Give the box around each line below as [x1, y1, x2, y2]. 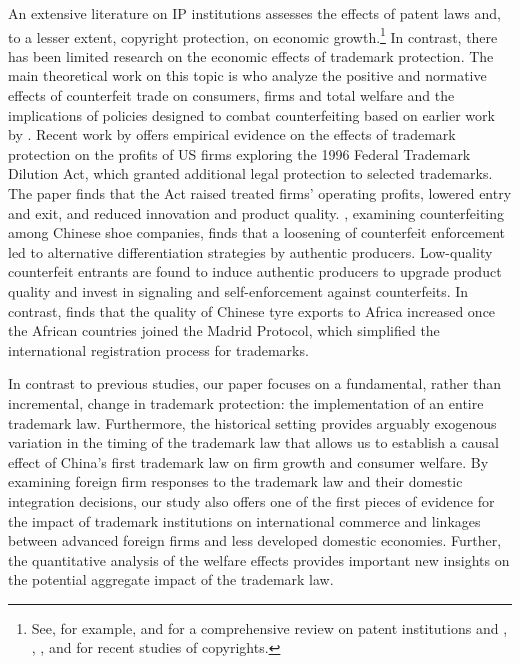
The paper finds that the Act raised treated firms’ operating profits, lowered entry [8, 183, 512, 203]
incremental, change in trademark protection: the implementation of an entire [8, 392, 484, 413]
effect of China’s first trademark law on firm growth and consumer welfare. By [8, 451, 489, 472]
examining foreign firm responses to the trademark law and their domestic [8, 471, 463, 492]
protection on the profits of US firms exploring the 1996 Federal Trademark [8, 143, 471, 164]
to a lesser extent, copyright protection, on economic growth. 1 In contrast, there [8, 23, 498, 47]
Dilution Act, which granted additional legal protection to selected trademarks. [8, 163, 493, 184]
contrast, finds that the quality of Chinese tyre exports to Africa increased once [8, 300, 496, 321]
